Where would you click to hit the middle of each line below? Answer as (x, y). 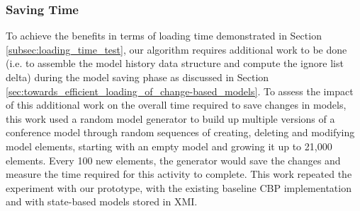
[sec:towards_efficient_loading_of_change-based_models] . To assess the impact (180, 91)
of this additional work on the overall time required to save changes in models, (176, 105)
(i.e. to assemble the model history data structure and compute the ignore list (175, 63)
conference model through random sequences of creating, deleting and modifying (180, 132)
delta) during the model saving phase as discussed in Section (137, 77)
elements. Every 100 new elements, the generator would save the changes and (173, 160)
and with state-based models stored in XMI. (102, 201)
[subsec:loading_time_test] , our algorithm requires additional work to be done (176, 49)
